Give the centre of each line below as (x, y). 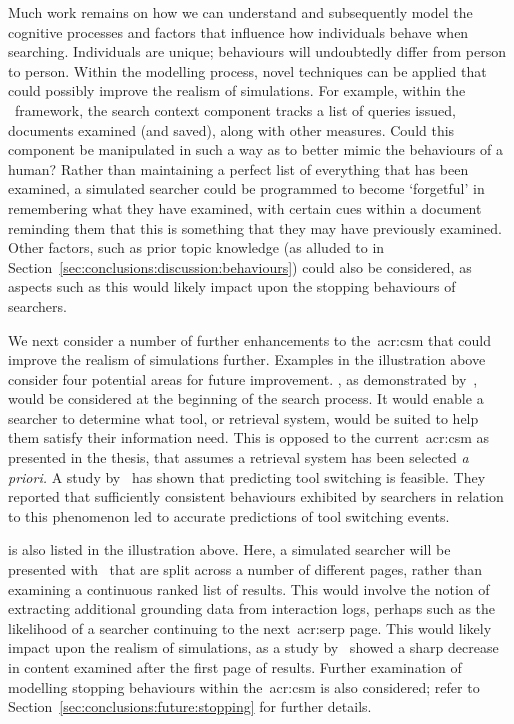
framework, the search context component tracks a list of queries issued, (235, 109)
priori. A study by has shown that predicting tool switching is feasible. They (247, 476)
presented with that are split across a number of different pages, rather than (245, 569)
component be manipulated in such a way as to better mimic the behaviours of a (255, 149)
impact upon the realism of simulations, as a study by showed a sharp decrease (253, 647)
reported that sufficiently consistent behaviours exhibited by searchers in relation (256, 496)
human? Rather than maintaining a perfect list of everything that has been (238, 168)
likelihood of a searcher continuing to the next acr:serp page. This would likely (250, 627)
